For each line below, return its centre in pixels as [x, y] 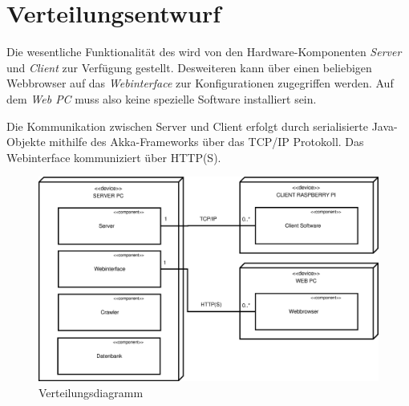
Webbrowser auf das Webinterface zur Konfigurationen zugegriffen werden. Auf [200, 83]
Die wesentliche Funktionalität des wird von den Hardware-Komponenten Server [204, 52]
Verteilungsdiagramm [91, 392]
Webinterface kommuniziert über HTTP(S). [114, 157]
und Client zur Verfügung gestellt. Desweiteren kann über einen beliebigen [189, 67]
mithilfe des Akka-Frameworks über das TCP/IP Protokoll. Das [207, 142]
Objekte [26, 142]
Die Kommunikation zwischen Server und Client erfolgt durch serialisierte [187, 126]
